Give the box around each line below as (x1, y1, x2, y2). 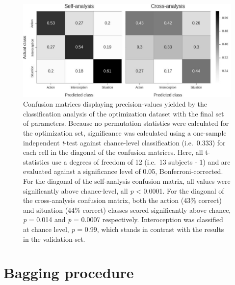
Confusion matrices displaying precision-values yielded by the (23, 99, 207, 109)
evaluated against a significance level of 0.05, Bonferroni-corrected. (23, 166, 223, 176)
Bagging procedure (3, 262, 134, 283)
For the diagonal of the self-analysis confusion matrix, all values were (23, 175, 231, 186)
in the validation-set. (23, 233, 85, 244)
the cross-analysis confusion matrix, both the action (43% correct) (23, 195, 222, 205)
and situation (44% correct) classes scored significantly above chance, (23, 204, 231, 215)
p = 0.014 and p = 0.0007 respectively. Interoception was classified (23, 214, 223, 225)
